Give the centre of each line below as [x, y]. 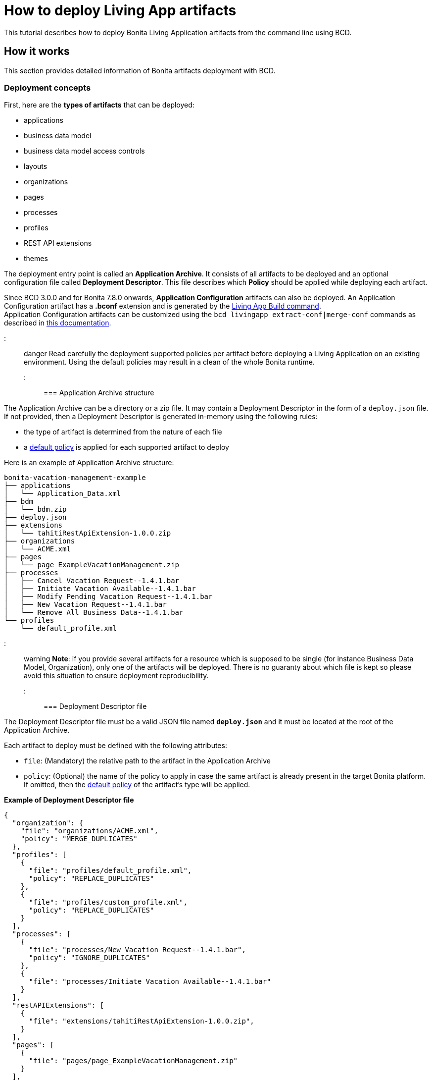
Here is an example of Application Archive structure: [89, 463]
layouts [36, 166]
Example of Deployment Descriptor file [69, 800]
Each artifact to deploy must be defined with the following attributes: [116, 746]
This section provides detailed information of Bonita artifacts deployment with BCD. [140, 70]
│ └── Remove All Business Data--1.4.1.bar [94, 613]
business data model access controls [84, 151]
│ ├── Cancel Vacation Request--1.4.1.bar [92, 581]
